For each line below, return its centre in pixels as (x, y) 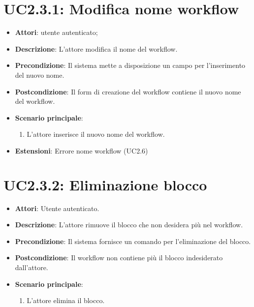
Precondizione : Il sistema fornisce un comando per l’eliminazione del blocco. (133, 241)
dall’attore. (32, 267)
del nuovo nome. (40, 75)
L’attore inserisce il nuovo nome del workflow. (96, 134)
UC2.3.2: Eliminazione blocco (105, 184)
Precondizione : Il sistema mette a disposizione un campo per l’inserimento (130, 65)
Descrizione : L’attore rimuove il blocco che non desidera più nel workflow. (129, 225)
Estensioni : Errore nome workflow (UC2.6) (81, 150)
